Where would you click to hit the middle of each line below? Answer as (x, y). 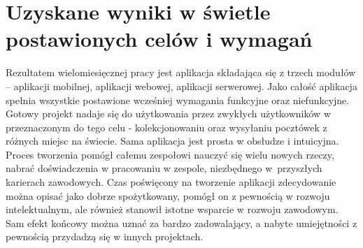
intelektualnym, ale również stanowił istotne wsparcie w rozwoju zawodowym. (172, 209)
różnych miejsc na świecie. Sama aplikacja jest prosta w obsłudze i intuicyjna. (172, 141)
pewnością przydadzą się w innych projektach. (105, 236)
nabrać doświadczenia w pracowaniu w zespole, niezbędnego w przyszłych (164, 168)
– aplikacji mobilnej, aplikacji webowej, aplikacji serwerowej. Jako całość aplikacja (181, 86)
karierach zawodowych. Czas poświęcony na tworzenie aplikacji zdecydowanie (171, 182)
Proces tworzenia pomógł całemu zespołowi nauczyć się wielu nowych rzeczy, (170, 154)
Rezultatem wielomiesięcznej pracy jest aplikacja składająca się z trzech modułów (181, 72)
